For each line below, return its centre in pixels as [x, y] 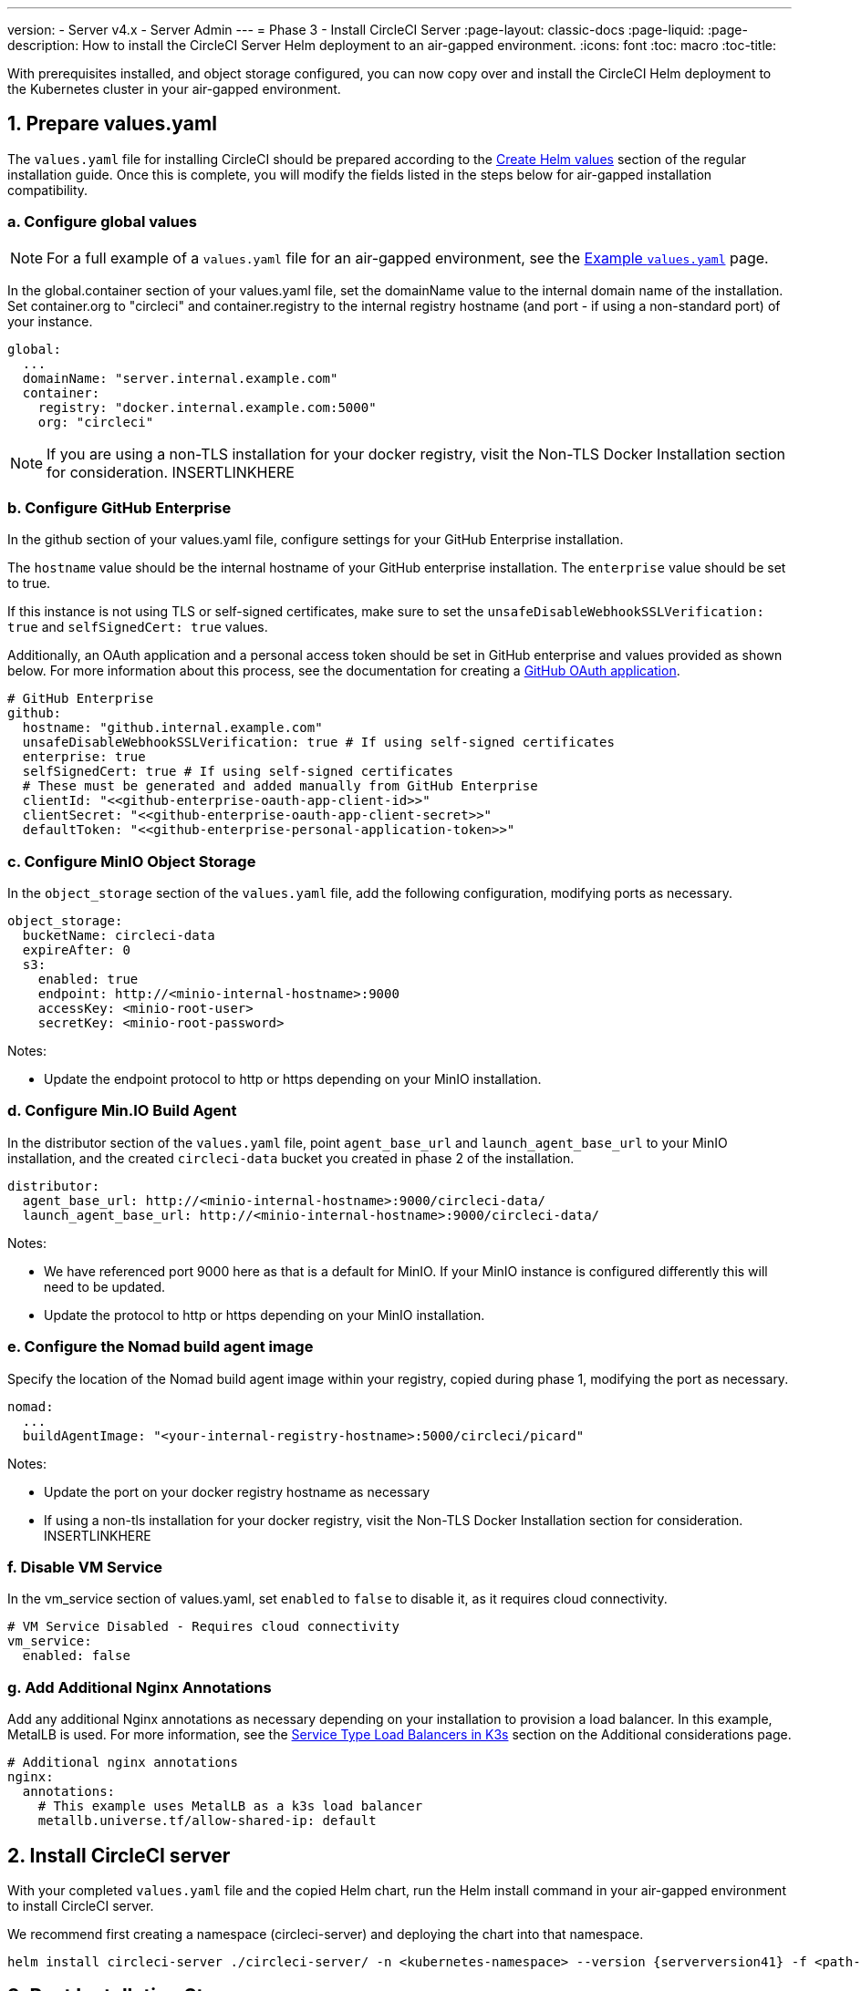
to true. [29, 583]
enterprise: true [84, 757]
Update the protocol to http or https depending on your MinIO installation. [265, 1315]
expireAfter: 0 [76, 950]
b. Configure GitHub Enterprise [119, 507]
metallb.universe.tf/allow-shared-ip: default [207, 1821]
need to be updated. [105, 1286]
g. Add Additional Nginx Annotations [140, 1687]
